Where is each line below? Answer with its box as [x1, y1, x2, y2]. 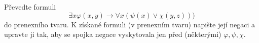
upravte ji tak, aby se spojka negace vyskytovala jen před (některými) [4, 29, 221, 39]
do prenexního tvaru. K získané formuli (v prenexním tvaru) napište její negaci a [4, 19, 255, 29]
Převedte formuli [4, 1, 56, 12]
